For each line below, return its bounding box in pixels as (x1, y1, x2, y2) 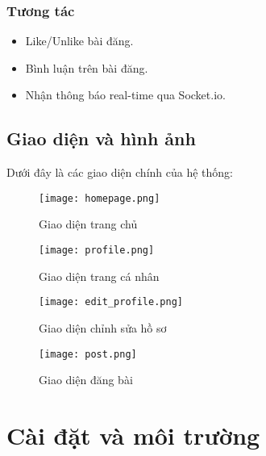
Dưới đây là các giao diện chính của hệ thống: (6, 164, 233, 181)
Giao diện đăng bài (39, 371, 133, 388)
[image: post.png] (39, 348, 137, 360)
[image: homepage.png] (39, 192, 160, 204)
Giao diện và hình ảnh (6, 126, 196, 151)
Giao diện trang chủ (39, 215, 138, 232)
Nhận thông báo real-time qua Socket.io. (25, 86, 226, 103)
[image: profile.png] (39, 245, 155, 257)
